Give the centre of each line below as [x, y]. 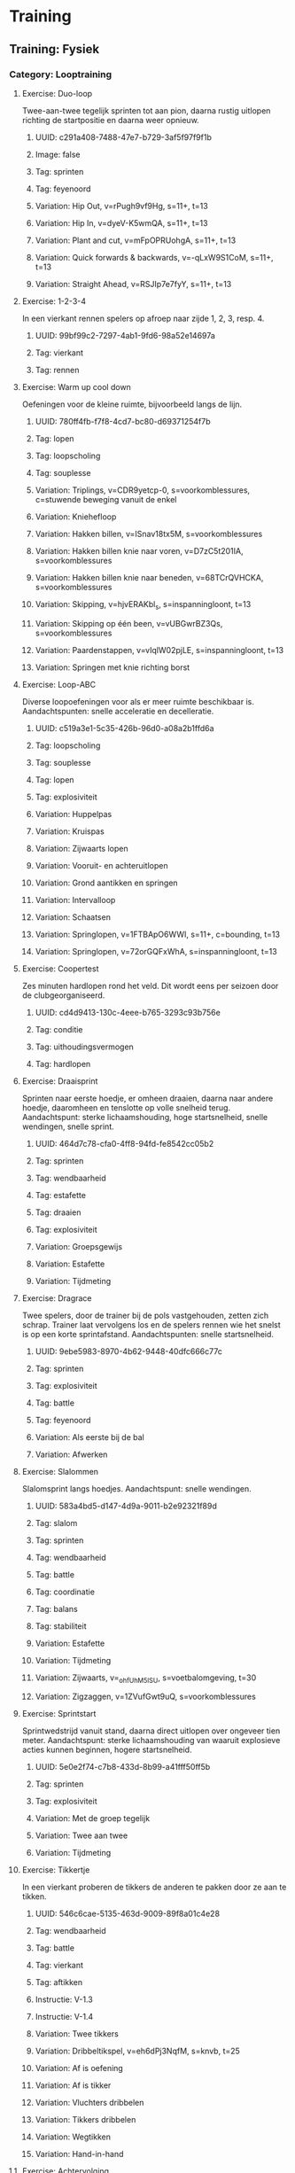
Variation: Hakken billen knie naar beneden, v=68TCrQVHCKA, [149, 577]
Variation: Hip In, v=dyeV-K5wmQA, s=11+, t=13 [121, 222]
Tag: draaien [58, 1212]
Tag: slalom [56, 1523]
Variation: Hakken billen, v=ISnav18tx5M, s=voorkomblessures [149, 534]
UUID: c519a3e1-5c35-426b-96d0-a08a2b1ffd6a [124, 728]
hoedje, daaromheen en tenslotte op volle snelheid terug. [126, 1107]
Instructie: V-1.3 [64, 1999]
